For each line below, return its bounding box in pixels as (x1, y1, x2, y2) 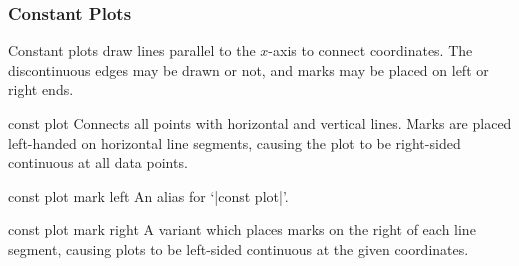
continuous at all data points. (8, 152, 188, 173)
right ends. (8, 79, 74, 100)
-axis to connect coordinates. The (268, 40, 473, 61)
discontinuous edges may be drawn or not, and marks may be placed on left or (8, 59, 489, 80)
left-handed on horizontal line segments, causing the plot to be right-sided (8, 132, 461, 153)
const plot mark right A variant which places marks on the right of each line (8, 219, 476, 240)
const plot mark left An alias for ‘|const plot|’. (8, 185, 289, 206)
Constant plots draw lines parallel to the (8, 40, 256, 61)
